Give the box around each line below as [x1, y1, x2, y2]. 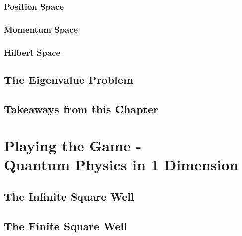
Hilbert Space [4, 46, 61, 58]
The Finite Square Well [4, 218, 127, 233]
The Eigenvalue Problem [4, 72, 133, 87]
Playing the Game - [4, 135, 142, 156]
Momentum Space [4, 23, 78, 35]
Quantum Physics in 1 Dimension [4, 155, 239, 175]
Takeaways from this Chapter [4, 101, 158, 116]
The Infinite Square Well [4, 189, 134, 204]
